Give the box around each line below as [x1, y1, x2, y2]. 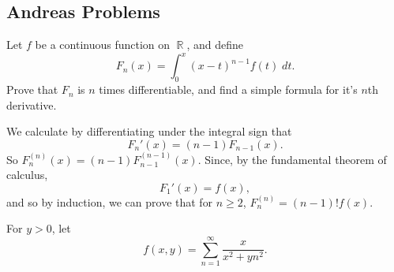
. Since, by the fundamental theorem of [197, 151, 387, 167]
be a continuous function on [35, 36, 171, 53]
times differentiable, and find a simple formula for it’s [99, 81, 358, 98]
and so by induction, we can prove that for [6, 193, 213, 210]
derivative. [6, 96, 57, 113]
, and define [186, 36, 243, 53]
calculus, [6, 166, 48, 183]
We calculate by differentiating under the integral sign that [6, 123, 292, 140]
